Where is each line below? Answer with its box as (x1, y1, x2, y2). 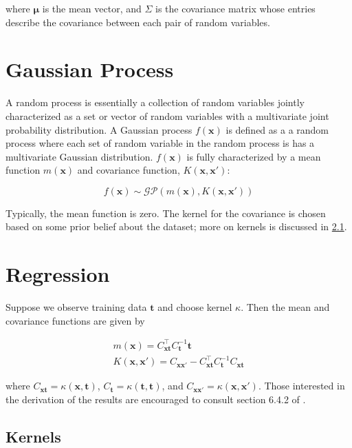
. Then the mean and (241, 300, 330, 314)
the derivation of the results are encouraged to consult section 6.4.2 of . (5, 392, 306, 407)
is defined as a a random (225, 122, 329, 136)
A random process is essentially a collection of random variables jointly (5, 95, 305, 110)
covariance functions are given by (5, 313, 145, 327)
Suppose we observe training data (5, 300, 147, 314)
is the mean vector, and (42, 1, 142, 15)
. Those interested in (258, 378, 345, 393)
